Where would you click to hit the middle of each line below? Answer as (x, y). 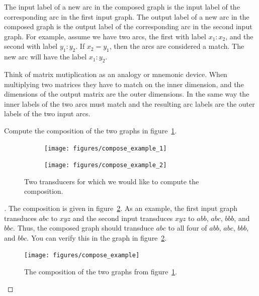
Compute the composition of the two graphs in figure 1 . (91, 130)
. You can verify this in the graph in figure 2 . (97, 237)
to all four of (188, 228)
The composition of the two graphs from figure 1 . (101, 272)
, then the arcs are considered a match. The (177, 46)
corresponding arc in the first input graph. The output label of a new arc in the (127, 16)
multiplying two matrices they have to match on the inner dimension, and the (124, 84)
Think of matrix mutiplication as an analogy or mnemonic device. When (116, 74)
